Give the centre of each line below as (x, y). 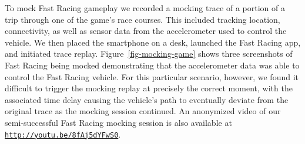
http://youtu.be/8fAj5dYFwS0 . (63, 134)
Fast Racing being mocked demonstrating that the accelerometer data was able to (152, 65)
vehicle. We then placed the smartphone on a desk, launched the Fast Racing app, (153, 42)
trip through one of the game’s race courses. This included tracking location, (143, 19)
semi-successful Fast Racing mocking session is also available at (118, 122)
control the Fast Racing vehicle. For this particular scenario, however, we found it (152, 76)
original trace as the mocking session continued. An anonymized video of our (143, 111)
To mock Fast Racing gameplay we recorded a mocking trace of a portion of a (145, 8)
